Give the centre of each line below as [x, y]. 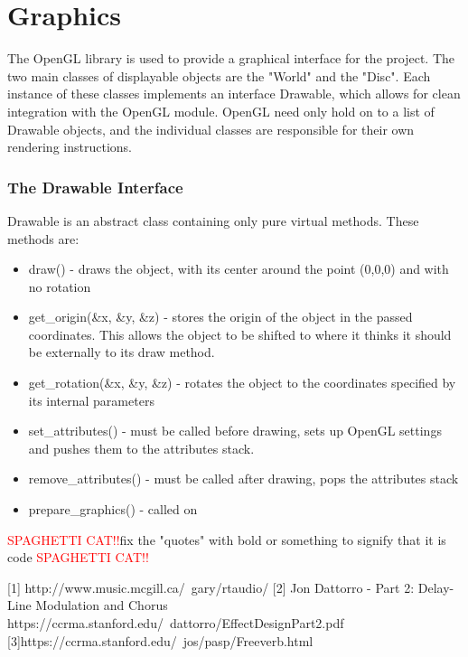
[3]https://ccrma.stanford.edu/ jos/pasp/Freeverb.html [160, 640]
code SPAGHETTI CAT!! [78, 557]
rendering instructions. [70, 147]
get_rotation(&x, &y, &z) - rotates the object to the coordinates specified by [242, 383]
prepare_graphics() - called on [113, 509]
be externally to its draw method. [122, 352]
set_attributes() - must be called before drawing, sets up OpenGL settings [235, 431]
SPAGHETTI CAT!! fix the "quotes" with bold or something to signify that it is [227, 539]
